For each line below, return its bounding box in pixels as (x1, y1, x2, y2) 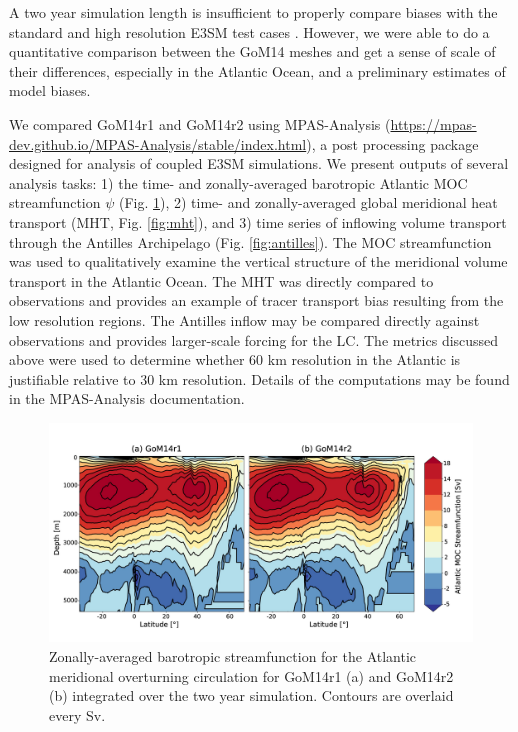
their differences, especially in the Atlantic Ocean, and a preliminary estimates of (9, 60, 506, 81)
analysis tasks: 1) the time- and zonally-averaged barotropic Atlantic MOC (9, 172, 468, 193)
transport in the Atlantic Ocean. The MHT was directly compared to (9, 270, 434, 291)
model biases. (9, 80, 91, 101)
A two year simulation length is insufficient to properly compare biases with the (9, 2, 498, 22)
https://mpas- (390, 113, 477, 134)
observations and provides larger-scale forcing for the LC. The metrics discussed (9, 329, 499, 350)
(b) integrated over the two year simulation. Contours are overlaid (49, 685, 454, 706)
